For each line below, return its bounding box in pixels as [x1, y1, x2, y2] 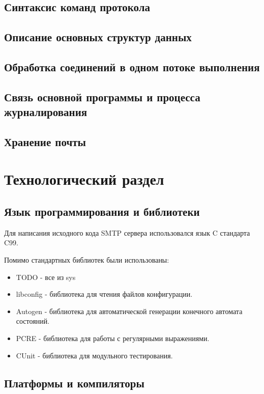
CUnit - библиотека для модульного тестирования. [16, 350, 173, 360]
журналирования [4, 104, 87, 120]
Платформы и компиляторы [4, 375, 144, 390]
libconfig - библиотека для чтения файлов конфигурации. [16, 289, 193, 299]
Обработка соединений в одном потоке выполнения [4, 59, 260, 74]
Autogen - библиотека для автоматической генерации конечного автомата [16, 305, 243, 316]
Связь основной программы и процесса [4, 89, 200, 104]
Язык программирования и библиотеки [4, 204, 200, 219]
